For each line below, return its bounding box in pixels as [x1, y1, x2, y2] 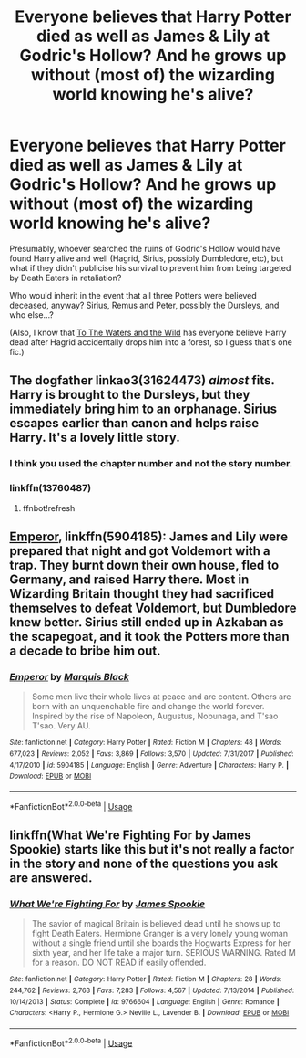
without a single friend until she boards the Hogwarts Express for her [31, 938, 291, 948]
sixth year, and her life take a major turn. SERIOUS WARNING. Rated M [31, 948, 296, 958]
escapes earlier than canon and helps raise [9, 415, 260, 431]
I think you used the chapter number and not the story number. [9, 457, 293, 470]
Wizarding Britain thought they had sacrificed [9, 586, 275, 602]
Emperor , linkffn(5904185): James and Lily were [9, 529, 289, 544]
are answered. [9, 870, 93, 885]
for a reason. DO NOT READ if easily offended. [31, 957, 207, 969]
